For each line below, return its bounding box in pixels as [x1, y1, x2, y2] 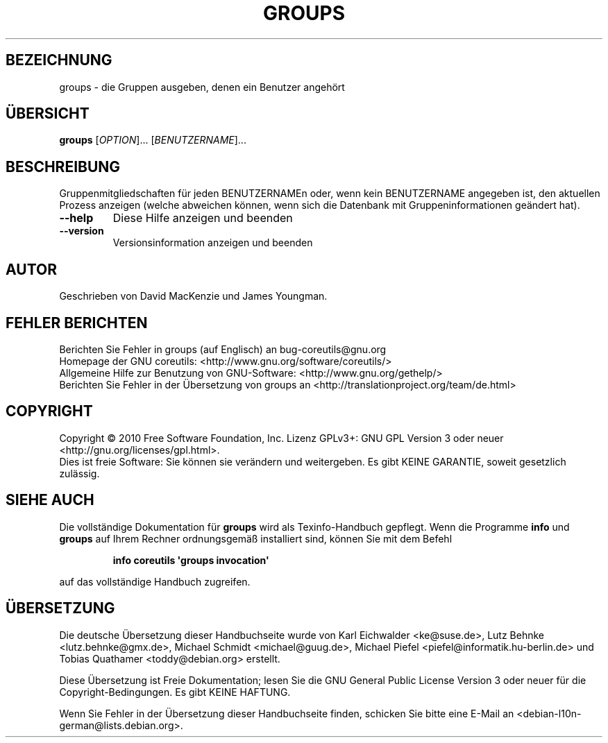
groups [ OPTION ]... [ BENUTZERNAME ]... [59, 134, 246, 146]
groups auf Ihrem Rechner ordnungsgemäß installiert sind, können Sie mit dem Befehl [59, 532, 453, 545]
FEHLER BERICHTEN [6, 314, 148, 332]
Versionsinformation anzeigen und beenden [112, 237, 313, 249]
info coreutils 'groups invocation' [112, 554, 269, 566]
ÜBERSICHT [6, 105, 90, 123]
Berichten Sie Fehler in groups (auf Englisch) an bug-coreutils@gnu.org [59, 343, 387, 355]
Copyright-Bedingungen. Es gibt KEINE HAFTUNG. [59, 685, 291, 698]
